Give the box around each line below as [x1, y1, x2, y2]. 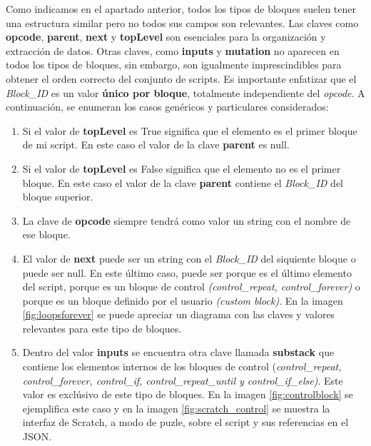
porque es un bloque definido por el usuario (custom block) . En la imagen [22, 293, 343, 308]
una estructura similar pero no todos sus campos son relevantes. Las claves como [6, 15, 359, 30]
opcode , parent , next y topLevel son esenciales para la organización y [6, 29, 326, 44]
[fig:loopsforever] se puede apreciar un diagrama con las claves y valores [22, 307, 335, 322]
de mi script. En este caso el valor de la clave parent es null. [22, 137, 290, 152]
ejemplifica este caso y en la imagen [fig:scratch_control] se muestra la [22, 400, 330, 415]
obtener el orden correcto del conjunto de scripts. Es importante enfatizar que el [6, 71, 357, 86]
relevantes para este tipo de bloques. [22, 320, 182, 335]
